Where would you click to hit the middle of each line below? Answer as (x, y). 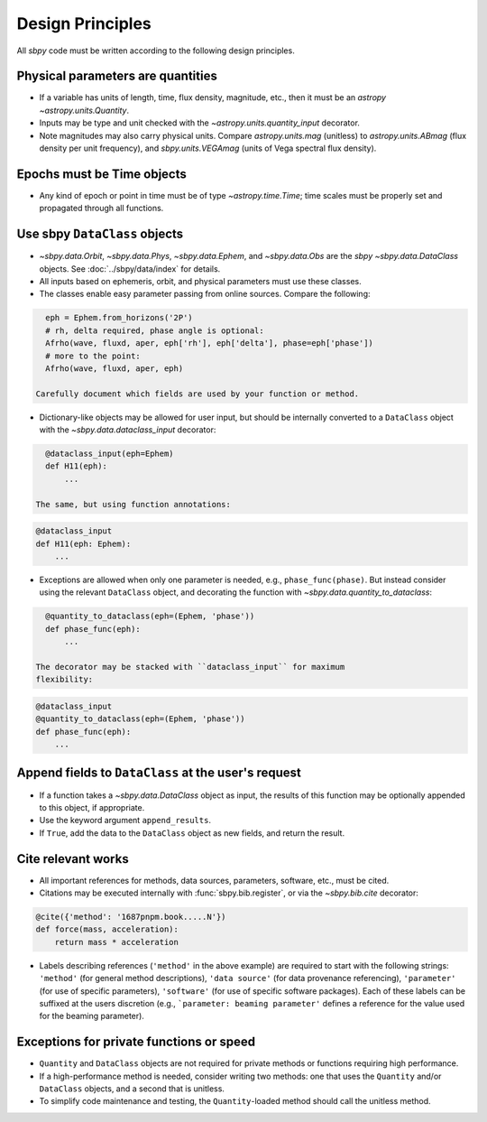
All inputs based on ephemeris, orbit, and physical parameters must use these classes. (200, 281)
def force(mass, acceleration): (107, 929)
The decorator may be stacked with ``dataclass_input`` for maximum (190, 667)
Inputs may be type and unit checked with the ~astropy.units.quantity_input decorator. (200, 123)
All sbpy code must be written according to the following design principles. (156, 51)
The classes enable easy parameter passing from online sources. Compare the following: (205, 294)
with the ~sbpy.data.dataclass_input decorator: (128, 430)
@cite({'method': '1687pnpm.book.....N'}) (131, 917)
